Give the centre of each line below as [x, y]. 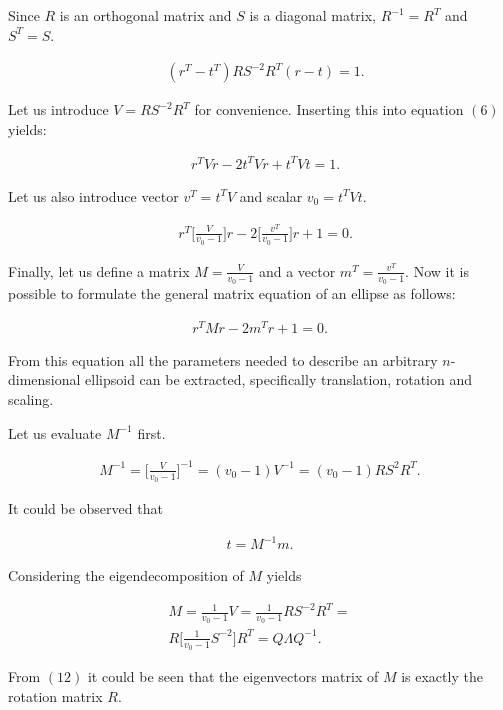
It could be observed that [85, 507]
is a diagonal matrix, [312, 15]
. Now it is [437, 270]
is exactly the [442, 676]
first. [151, 432]
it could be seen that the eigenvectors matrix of [233, 676]
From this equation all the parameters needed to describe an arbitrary [223, 359]
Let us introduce [58, 109]
